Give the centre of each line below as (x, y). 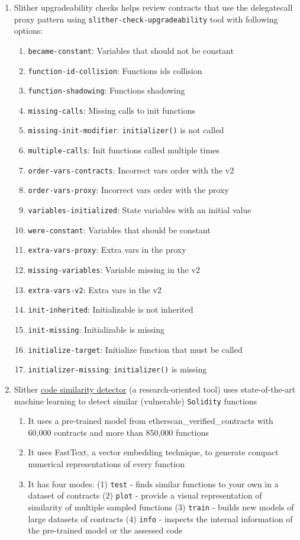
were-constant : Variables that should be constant (119, 229)
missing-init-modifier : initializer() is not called (126, 130)
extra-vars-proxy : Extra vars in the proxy (107, 250)
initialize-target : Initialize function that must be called (135, 349)
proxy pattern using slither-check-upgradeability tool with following (146, 19)
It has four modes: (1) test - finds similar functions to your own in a (153, 483)
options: (28, 30)
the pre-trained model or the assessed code (105, 530)
